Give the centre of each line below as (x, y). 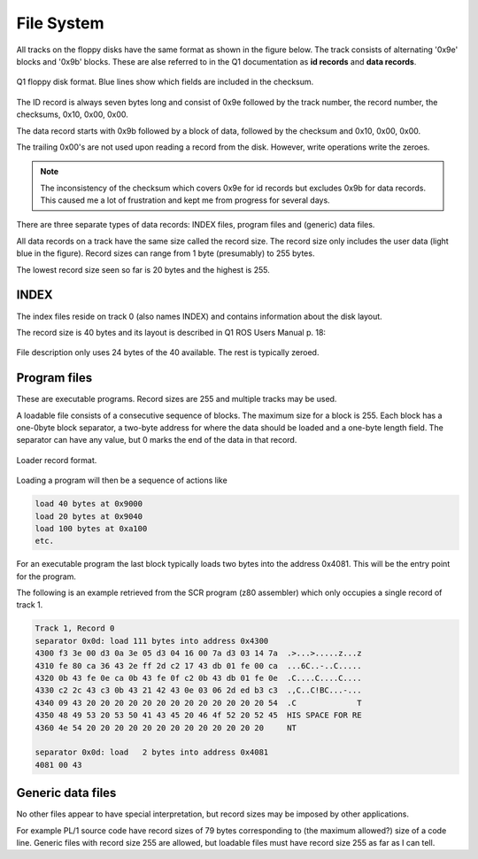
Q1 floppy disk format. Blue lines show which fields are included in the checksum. (165, 82)
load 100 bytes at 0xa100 (91, 528)
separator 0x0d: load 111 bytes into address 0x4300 (152, 641)
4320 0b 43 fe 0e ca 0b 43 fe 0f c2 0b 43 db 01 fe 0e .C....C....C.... (198, 678)
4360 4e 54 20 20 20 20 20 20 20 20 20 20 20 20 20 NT (166, 727)
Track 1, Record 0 (75, 628)
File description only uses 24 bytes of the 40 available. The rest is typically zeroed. (168, 352)
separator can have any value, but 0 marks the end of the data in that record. (157, 440)
